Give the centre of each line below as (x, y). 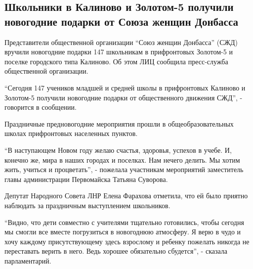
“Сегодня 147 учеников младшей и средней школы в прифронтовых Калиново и (125, 87)
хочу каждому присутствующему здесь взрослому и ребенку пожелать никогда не (127, 241)
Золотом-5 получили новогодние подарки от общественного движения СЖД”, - (124, 97)
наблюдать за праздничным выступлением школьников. (87, 205)
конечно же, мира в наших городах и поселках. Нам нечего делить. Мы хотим (122, 159)
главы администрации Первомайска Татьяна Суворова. (86, 179)
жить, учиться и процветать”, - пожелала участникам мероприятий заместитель (124, 169)
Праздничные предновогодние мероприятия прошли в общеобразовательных (119, 123)
